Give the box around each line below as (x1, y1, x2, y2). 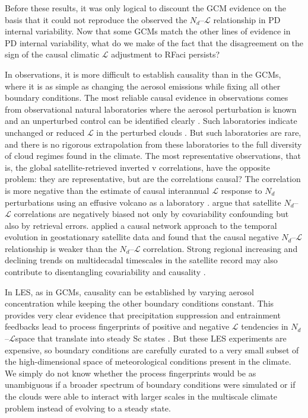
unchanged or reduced (5, 126, 85, 138)
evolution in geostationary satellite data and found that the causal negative (5, 231, 279, 243)
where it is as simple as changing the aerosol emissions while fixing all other (5, 79, 281, 92)
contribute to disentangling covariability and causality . (5, 266, 206, 278)
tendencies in (241, 320, 288, 333)
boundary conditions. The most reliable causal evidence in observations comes (5, 91, 288, 104)
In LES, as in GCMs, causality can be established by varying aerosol (5, 285, 254, 298)
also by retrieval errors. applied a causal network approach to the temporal (5, 219, 277, 231)
